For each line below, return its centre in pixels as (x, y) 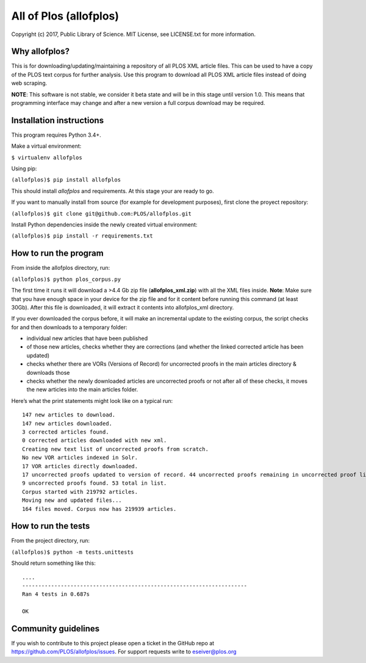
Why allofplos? (41, 52)
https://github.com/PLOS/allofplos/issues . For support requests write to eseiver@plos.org (124, 652)
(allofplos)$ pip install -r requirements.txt (82, 236)
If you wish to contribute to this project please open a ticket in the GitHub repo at (113, 643)
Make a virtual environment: (46, 146)
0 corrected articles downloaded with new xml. (95, 440)
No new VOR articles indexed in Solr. (80, 458)
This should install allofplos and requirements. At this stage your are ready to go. (113, 191)
